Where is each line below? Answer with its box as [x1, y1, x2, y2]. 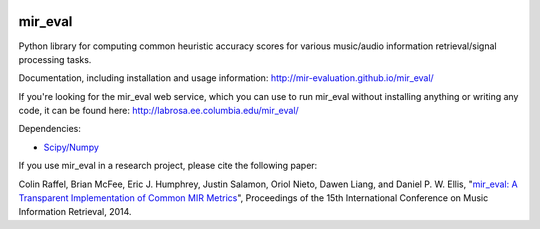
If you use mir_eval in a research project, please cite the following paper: [18, 160, 318, 172]
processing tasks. [18, 53, 92, 65]
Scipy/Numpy [43, 141, 100, 153]
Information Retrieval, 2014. [18, 206, 132, 218]
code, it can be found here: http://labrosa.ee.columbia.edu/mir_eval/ [18, 105, 299, 117]
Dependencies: [18, 123, 82, 135]
